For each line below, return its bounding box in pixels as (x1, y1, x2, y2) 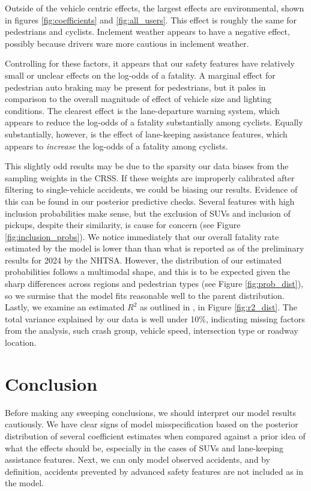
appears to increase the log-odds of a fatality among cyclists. (5, 139, 228, 152)
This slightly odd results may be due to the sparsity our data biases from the (5, 160, 289, 172)
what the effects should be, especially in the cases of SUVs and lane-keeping (5, 441, 283, 454)
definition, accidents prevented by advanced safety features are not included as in (5, 465, 304, 477)
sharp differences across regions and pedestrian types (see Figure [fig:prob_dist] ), (5, 277, 304, 290)
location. (5, 336, 37, 349)
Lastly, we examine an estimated (5, 301, 125, 313)
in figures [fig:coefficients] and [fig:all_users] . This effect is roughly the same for (5, 13, 297, 26)
